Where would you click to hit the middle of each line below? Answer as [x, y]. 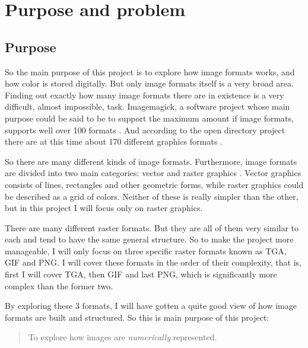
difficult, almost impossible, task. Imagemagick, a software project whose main [147, 106]
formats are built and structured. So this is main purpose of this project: [137, 317]
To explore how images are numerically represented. [123, 337]
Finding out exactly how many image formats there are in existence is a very [145, 95]
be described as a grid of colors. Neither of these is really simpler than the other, [152, 196]
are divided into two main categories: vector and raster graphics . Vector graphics [153, 173]
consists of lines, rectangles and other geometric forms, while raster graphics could [154, 184]
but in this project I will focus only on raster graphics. [104, 208]
